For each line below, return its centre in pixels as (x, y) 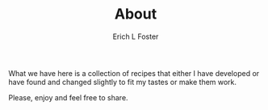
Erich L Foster (136, 36)
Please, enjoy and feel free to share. (68, 97)
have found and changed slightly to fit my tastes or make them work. (122, 82)
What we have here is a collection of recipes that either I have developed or (134, 73)
